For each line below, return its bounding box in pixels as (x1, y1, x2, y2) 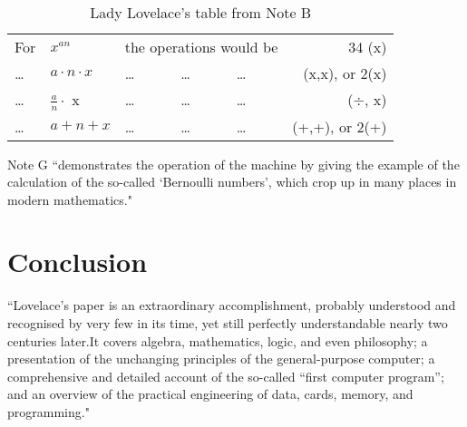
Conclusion (7, 243, 148, 280)
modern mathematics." (7, 189, 132, 209)
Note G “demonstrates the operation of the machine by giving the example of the (7, 154, 460, 173)
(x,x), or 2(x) (303, 63, 387, 83)
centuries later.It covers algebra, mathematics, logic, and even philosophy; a (7, 331, 428, 350)
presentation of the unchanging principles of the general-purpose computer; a (7, 349, 435, 368)
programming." (7, 402, 90, 421)
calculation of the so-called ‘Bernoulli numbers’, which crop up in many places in (7, 172, 457, 191)
